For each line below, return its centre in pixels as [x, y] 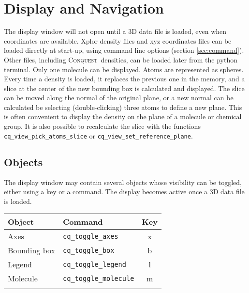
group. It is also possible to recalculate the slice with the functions [102, 126]
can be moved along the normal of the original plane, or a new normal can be [119, 98]
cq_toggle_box [89, 250]
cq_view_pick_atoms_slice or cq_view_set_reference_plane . [98, 135]
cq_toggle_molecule [99, 278]
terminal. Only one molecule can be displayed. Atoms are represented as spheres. [124, 69]
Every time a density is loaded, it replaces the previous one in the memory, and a [124, 79]
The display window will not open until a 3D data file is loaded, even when [115, 31]
